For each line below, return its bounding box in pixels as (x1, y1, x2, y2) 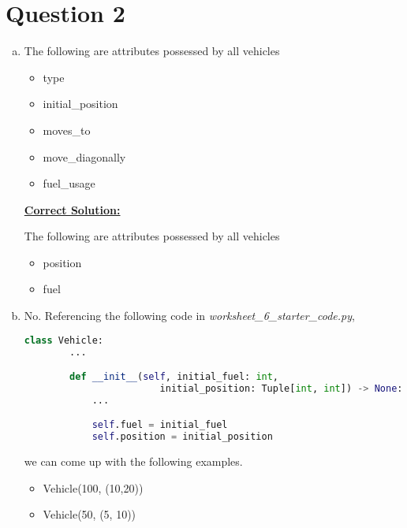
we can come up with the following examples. (24, 453, 243, 470)
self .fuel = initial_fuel (91, 419, 228, 431)
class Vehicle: (24, 334, 104, 346)
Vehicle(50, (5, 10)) (43, 506, 136, 522)
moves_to (43, 121, 91, 138)
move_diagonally (43, 148, 126, 165)
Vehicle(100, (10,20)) (43, 479, 144, 496)
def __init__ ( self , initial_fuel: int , (69, 371, 279, 383)
